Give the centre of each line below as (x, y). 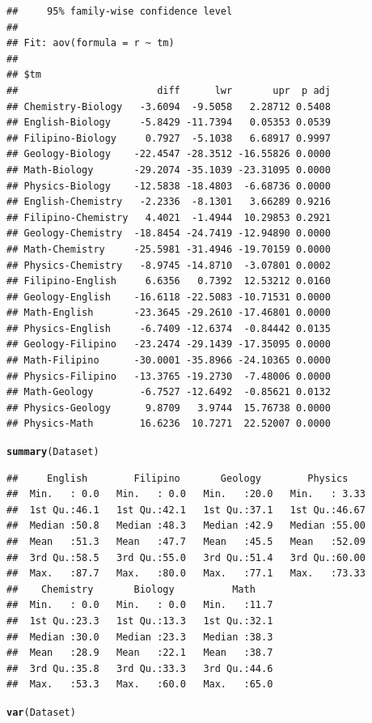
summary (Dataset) (53, 452)
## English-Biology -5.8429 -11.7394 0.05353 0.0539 (169, 123)
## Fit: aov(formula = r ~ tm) (91, 43)
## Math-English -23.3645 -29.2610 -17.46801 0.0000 (169, 313)
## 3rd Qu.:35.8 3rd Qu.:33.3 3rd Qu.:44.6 (140, 668)
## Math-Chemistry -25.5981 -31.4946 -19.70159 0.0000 (169, 249)
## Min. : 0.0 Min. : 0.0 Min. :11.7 (140, 605)
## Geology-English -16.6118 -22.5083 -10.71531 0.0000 (169, 297)
